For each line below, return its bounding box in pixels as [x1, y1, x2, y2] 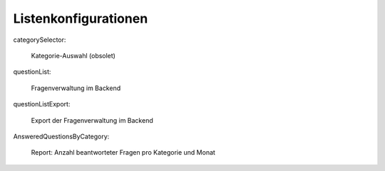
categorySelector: [13, 35, 66, 44]
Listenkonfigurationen [13, 11, 148, 26]
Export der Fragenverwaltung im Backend [31, 116, 153, 124]
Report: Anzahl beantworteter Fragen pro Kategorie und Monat [31, 148, 215, 157]
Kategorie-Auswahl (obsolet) [31, 51, 115, 60]
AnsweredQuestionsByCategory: [13, 132, 110, 140]
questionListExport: [13, 100, 71, 109]
